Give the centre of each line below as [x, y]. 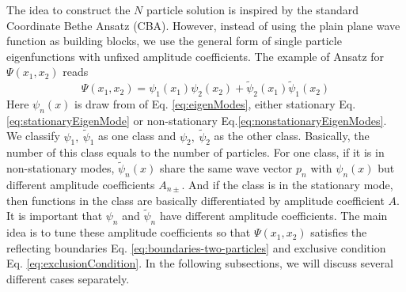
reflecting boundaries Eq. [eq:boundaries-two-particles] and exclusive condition [196, 247]
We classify [33, 136]
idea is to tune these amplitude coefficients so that [129, 232]
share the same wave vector [226, 168]
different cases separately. [68, 278]
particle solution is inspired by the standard [253, 9]
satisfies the [339, 232]
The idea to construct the [68, 9]
